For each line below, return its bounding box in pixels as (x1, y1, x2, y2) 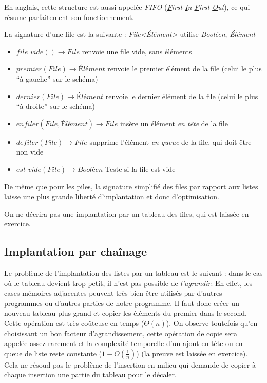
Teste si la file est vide (105, 163, 176, 174)
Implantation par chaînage (4, 243, 147, 259)
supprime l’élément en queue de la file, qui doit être (89, 136, 252, 147)
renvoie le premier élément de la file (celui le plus (107, 63, 262, 74)
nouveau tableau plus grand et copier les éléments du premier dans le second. (4, 308, 247, 318)
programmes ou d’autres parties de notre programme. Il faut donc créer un (4, 297, 239, 308)
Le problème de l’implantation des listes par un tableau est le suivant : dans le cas (4, 267, 263, 278)
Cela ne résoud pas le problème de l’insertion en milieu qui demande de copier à (4, 359, 256, 370)
